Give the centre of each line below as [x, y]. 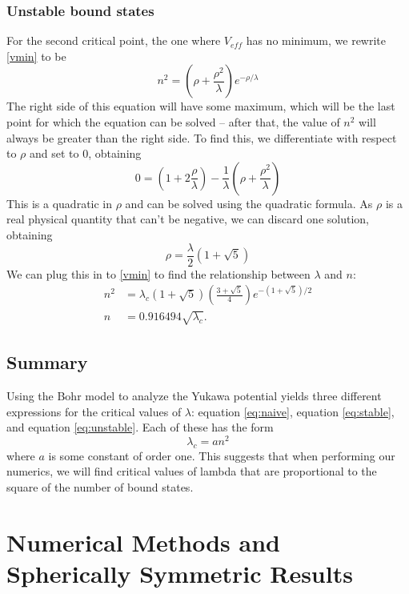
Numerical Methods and [143, 542]
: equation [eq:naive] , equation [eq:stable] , [293, 411]
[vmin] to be [36, 56]
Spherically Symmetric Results [180, 573]
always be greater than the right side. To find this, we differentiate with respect [202, 137]
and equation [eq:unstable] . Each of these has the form [140, 427]
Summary [47, 362]
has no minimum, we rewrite [316, 40]
